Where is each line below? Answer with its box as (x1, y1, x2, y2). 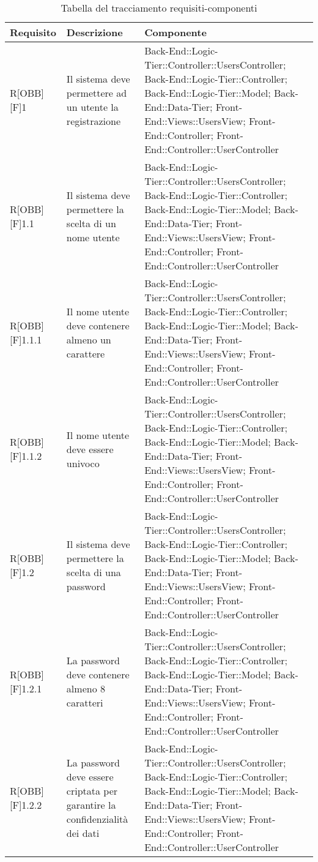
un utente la (66, 100, 119, 114)
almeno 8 (66, 681, 105, 695)
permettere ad (66, 86, 127, 100)
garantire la (66, 798, 116, 812)
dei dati (66, 826, 100, 840)
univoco (66, 455, 100, 470)
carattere (66, 347, 105, 361)
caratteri (66, 695, 103, 710)
